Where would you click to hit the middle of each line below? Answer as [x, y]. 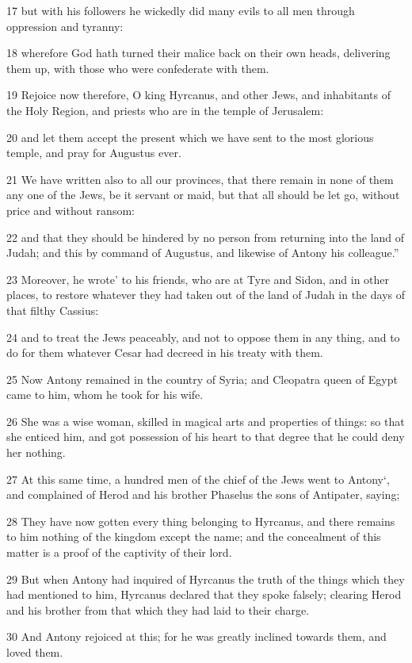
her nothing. [36, 452]
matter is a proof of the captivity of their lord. [119, 552]
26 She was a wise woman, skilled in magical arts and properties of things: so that [206, 421]
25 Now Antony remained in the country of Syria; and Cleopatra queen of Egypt [202, 379]
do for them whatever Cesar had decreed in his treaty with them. [165, 353]
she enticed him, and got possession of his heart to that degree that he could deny [206, 437]
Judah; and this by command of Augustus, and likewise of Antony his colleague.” [203, 253]
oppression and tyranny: [65, 26]
